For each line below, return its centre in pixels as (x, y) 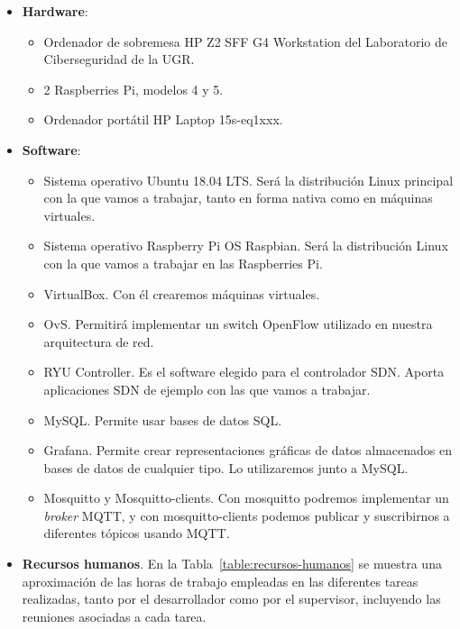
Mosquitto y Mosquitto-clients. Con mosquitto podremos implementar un (246, 498)
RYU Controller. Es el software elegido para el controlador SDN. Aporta (244, 372)
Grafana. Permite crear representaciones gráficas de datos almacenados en (248, 450)
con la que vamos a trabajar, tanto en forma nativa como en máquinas (238, 198)
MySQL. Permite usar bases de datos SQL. (163, 419)
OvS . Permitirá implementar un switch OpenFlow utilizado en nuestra (238, 324)
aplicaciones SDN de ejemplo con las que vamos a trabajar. (207, 389)
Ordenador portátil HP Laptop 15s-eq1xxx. (163, 119)
